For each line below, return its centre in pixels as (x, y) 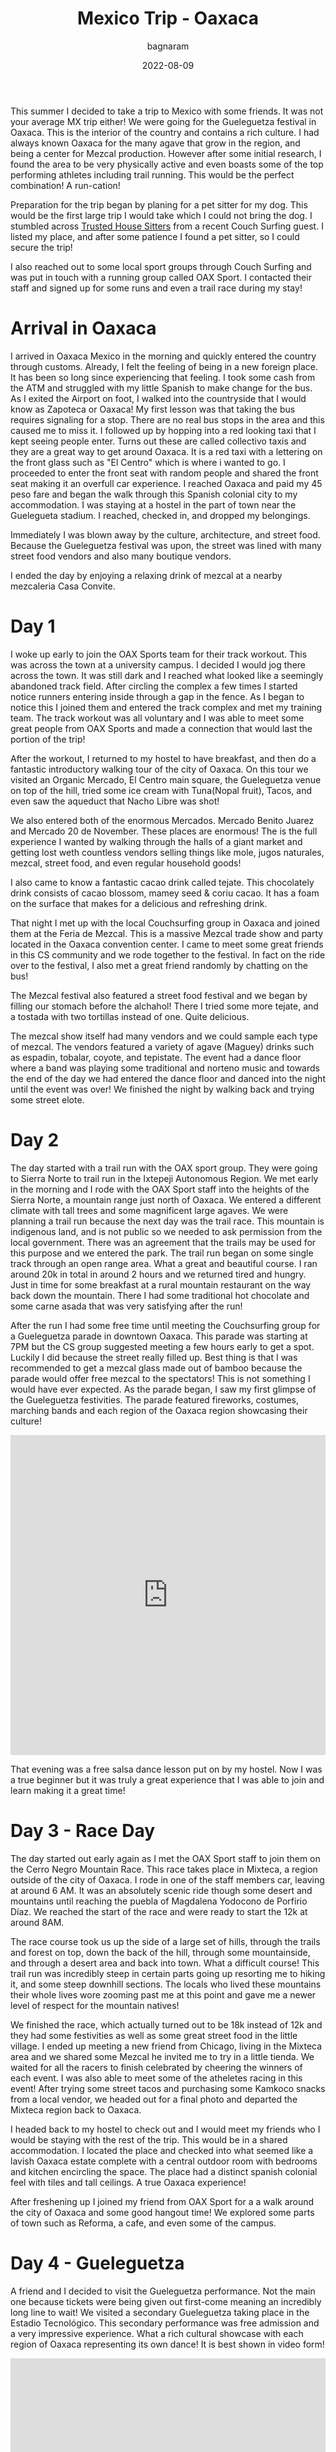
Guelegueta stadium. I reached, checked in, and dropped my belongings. (160, 515)
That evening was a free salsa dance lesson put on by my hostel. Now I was (166, 1769)
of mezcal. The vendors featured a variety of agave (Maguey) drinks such (162, 1046)
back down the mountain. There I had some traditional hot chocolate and (160, 1295)
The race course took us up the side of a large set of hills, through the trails (165, 1941)
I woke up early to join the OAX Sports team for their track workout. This (159, 654)
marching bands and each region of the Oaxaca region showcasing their (159, 1410)
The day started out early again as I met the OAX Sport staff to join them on (165, 1858)
